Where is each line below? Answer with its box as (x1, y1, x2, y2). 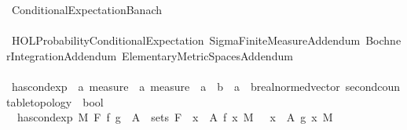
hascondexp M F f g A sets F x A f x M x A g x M (16, 109, 333, 125)
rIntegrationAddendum (6, 47, 117, 63)
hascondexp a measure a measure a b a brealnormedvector (11, 78, 340, 94)
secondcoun (345, 78, 401, 94)
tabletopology (6, 93, 72, 110)
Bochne (365, 32, 401, 49)
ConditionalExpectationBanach (11, 2, 162, 17)
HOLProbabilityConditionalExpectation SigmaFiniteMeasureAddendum (11, 32, 361, 49)
